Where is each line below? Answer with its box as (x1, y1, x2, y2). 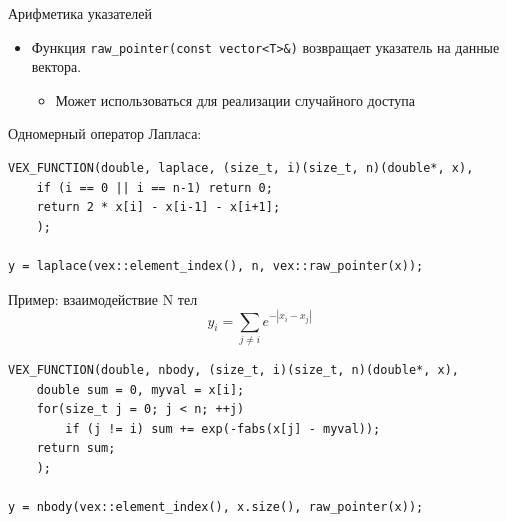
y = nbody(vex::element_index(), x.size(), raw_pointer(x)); (8, 500, 424, 515)
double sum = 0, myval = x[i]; (36, 382, 245, 397)
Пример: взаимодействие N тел (8, 288, 198, 309)
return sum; (36, 441, 116, 456)
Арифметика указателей (8, 3, 153, 23)
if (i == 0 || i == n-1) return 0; (36, 180, 273, 195)
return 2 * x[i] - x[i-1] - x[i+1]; (36, 200, 281, 215)
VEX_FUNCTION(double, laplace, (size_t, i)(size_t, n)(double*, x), (8, 161, 474, 176)
